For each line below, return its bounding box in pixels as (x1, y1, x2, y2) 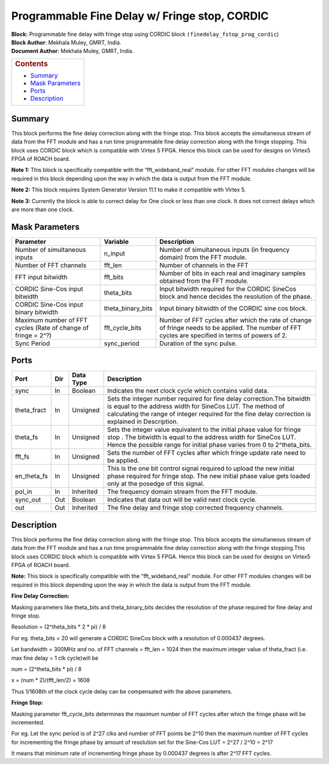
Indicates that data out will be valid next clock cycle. (107, 496, 257, 504)
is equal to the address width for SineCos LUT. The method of (107, 402, 285, 411)
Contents (15, 59, 48, 68)
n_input (104, 249, 126, 257)
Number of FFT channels (15, 261, 87, 270)
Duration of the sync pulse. (159, 339, 238, 348)
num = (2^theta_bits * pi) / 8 (11, 665, 82, 673)
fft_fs (15, 452, 30, 461)
